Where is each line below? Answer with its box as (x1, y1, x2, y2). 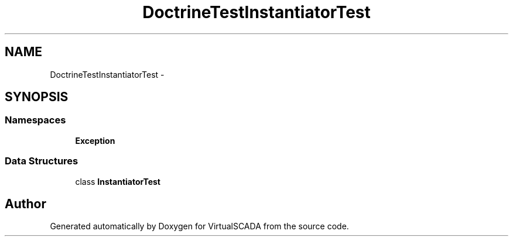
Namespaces (5, 114, 66, 126)
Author (5, 196, 46, 211)
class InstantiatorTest (75, 176, 160, 187)
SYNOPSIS (5, 89, 69, 105)
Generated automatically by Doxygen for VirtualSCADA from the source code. (50, 221, 349, 232)
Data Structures (5, 155, 78, 167)
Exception (75, 135, 115, 146)
